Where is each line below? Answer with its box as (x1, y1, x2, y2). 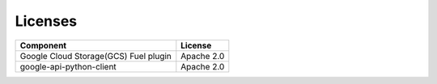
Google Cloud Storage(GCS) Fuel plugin (19, 50, 172, 61)
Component (19, 40, 67, 51)
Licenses (15, 12, 78, 30)
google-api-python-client (19, 61, 117, 72)
